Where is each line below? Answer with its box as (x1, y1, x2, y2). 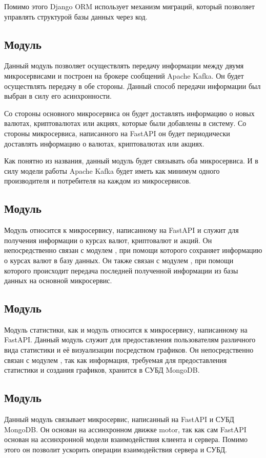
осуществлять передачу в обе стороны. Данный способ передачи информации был (4, 80, 261, 91)
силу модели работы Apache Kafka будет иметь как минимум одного (4, 165, 220, 176)
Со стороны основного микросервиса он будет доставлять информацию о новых (4, 107, 255, 118)
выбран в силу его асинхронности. (4, 90, 112, 101)
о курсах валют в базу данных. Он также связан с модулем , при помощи (4, 254, 234, 265)
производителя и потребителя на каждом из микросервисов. (4, 175, 191, 186)
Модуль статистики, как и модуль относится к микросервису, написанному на (4, 324, 248, 335)
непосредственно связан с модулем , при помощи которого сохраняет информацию (4, 245, 262, 255)
